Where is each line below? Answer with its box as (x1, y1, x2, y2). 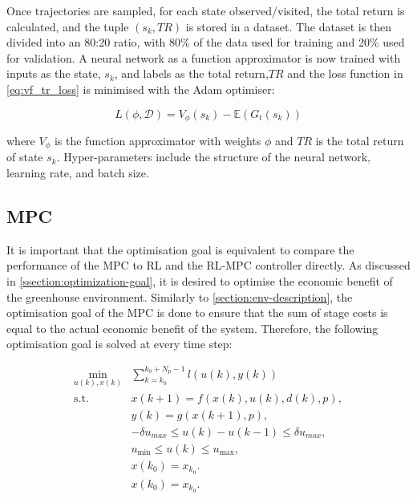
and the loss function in (287, 65, 403, 82)
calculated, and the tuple (6, 18, 129, 34)
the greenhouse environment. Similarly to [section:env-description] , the (6, 288, 353, 305)
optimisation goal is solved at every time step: (6, 335, 233, 352)
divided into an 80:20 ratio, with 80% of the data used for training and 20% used (6, 34, 405, 51)
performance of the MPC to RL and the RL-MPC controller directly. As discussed (6, 257, 411, 274)
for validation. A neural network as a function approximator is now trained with (6, 49, 401, 66)
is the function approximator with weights (54, 132, 261, 149)
